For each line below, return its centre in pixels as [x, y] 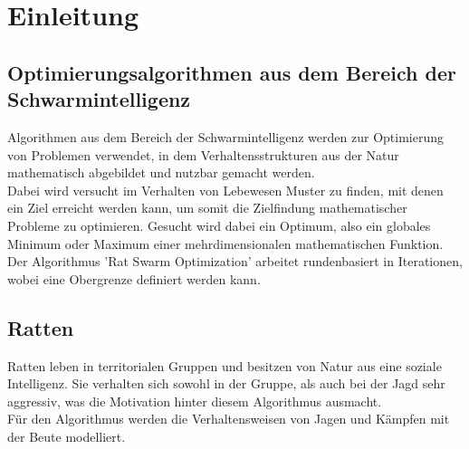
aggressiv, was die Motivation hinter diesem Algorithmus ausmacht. [195, 401]
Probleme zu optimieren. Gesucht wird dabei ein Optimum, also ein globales [219, 225]
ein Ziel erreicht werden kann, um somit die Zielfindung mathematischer [207, 208]
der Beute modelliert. [67, 436]
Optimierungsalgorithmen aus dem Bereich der [232, 72]
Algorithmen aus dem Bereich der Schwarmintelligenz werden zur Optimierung [225, 136]
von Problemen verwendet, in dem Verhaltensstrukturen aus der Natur [203, 154]
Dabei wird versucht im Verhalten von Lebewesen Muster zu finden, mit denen [225, 190]
